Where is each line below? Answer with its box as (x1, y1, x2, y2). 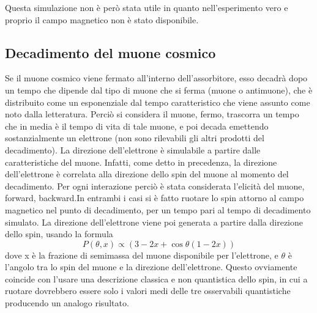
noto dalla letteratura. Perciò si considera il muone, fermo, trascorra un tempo (5, 108, 299, 120)
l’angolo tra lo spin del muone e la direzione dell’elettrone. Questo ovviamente (5, 260, 297, 273)
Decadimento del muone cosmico (5, 43, 216, 62)
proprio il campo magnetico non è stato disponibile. (5, 13, 199, 26)
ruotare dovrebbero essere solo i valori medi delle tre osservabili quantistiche (5, 284, 291, 297)
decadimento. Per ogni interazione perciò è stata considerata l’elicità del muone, (5, 179, 305, 192)
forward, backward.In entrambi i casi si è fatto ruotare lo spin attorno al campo (5, 191, 304, 204)
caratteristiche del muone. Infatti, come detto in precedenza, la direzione (5, 155, 277, 168)
